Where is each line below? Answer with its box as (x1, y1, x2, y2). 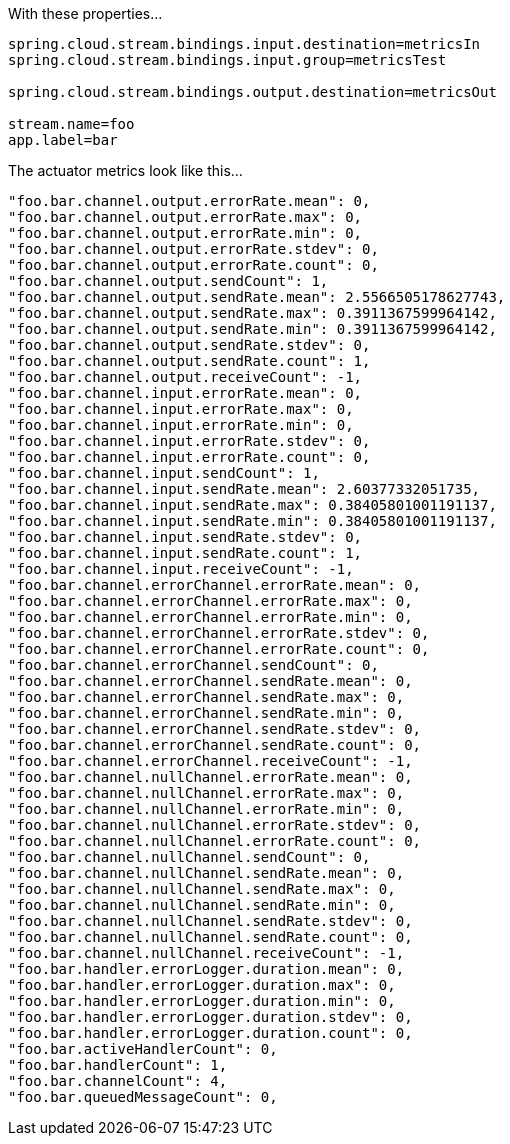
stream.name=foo (8, 116, 135, 132)
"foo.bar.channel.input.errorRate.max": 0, (8, 401, 354, 417)
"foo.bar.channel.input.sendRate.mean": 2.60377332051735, (8, 481, 481, 497)
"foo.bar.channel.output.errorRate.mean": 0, (8, 193, 371, 209)
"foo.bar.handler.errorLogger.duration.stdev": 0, (8, 1009, 413, 1025)
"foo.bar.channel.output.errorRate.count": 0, (8, 257, 379, 273)
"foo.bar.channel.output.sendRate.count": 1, (8, 353, 371, 369)
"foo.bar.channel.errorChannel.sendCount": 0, (8, 657, 379, 673)
